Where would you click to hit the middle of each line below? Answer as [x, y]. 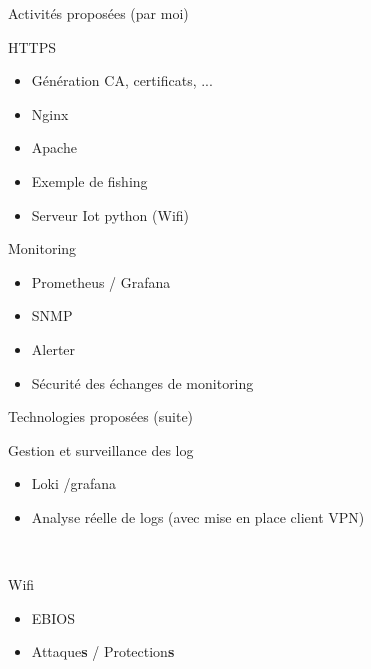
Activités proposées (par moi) [98, 13]
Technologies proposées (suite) [101, 416]
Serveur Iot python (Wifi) [110, 214]
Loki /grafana [74, 483]
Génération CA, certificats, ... [122, 80]
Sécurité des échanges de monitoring [142, 382]
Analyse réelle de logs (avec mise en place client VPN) [198, 516]
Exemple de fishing [89, 180]
